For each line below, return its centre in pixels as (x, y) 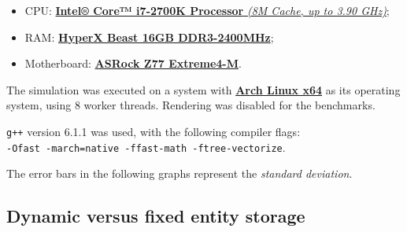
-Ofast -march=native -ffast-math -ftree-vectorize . (146, 147)
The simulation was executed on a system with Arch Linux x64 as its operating (203, 89)
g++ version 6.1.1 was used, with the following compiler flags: (154, 131)
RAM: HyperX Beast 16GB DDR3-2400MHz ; (149, 37)
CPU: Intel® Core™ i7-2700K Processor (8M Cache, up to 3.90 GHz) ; (207, 10)
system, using (39, 105)
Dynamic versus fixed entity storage (156, 216)
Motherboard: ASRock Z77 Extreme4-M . (133, 63)
